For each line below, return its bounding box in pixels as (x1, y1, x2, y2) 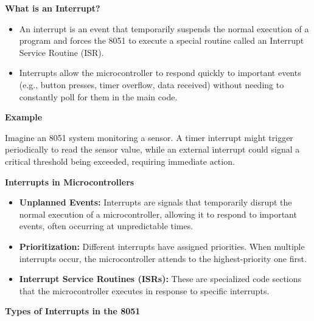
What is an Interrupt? (5, 2, 100, 14)
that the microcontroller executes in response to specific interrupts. (19, 284, 270, 297)
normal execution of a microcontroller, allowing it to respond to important (19, 207, 297, 220)
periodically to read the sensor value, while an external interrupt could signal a (5, 143, 300, 156)
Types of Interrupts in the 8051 (5, 305, 141, 317)
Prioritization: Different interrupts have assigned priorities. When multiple (19, 240, 305, 252)
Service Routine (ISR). (19, 46, 104, 58)
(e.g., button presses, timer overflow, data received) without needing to (19, 78, 284, 91)
